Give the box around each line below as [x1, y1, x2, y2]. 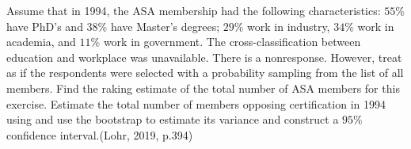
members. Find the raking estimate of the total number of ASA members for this [6, 79, 400, 96]
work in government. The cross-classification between [103, 33, 361, 50]
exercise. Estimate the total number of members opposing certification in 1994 [6, 95, 386, 112]
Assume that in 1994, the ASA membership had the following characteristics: [6, 2, 381, 18]
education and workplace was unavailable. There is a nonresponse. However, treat [6, 48, 402, 65]
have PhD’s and [6, 17, 83, 34]
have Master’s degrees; [110, 17, 220, 34]
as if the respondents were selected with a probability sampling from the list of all [6, 64, 404, 81]
